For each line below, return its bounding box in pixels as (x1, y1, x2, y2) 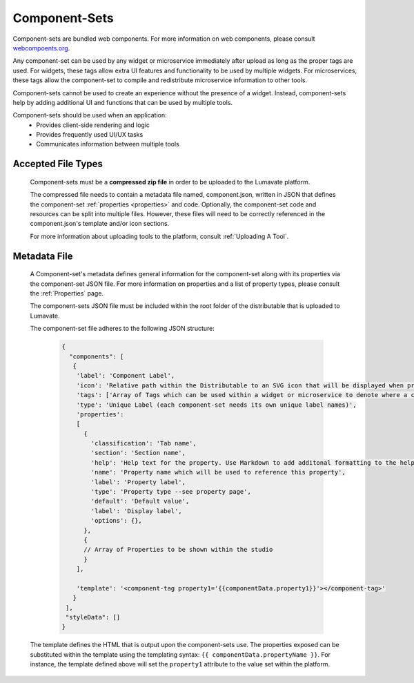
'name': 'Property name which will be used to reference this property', (90, 468, 346, 477)
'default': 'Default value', (90, 497, 190, 506)
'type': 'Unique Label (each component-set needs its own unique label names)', (76, 401, 357, 409)
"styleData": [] (66, 613, 121, 622)
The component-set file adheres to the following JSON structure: (30, 325, 215, 333)
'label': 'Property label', (90, 478, 186, 486)
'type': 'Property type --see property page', (90, 488, 251, 496)
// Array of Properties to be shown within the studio (83, 546, 273, 554)
